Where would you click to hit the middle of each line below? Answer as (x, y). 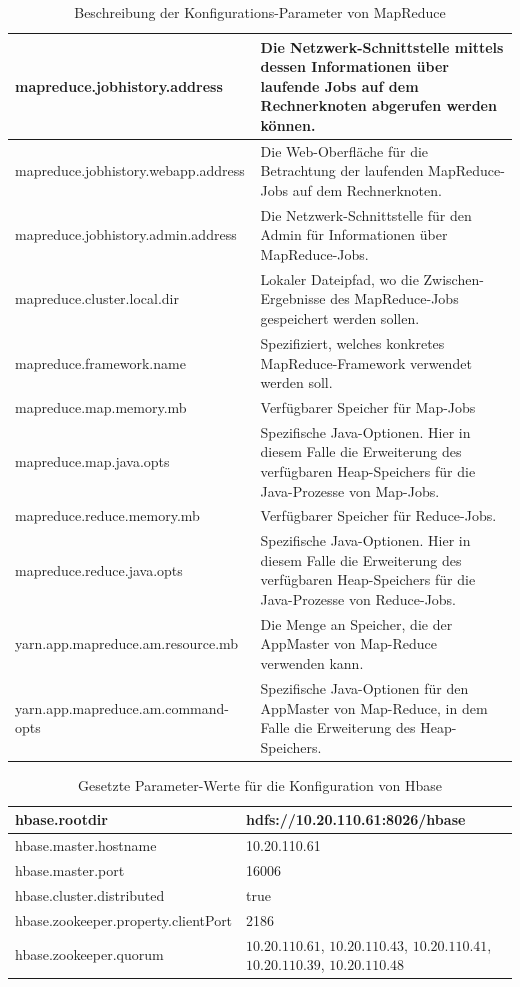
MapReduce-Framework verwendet (366, 362)
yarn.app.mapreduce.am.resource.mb (127, 643)
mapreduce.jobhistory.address (119, 85)
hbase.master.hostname (86, 845)
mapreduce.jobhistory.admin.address (126, 234)
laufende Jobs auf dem (339, 85)
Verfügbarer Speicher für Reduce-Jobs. (378, 515)
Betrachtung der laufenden (342, 170)
